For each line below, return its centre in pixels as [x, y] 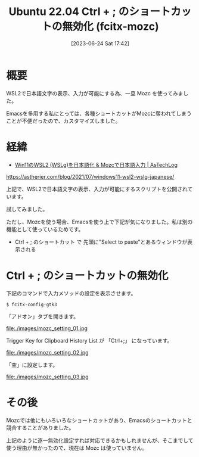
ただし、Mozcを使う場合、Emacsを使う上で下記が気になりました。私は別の [99, 222]
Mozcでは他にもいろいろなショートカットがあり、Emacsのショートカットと [99, 420]
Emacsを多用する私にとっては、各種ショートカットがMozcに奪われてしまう [99, 113]
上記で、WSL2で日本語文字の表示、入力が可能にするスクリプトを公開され [97, 189]
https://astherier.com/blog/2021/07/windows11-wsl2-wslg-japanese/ [90, 176]
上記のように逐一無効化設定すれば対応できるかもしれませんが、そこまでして [100, 440]
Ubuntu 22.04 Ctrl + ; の [69, 12]
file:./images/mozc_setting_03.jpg [47, 377]
